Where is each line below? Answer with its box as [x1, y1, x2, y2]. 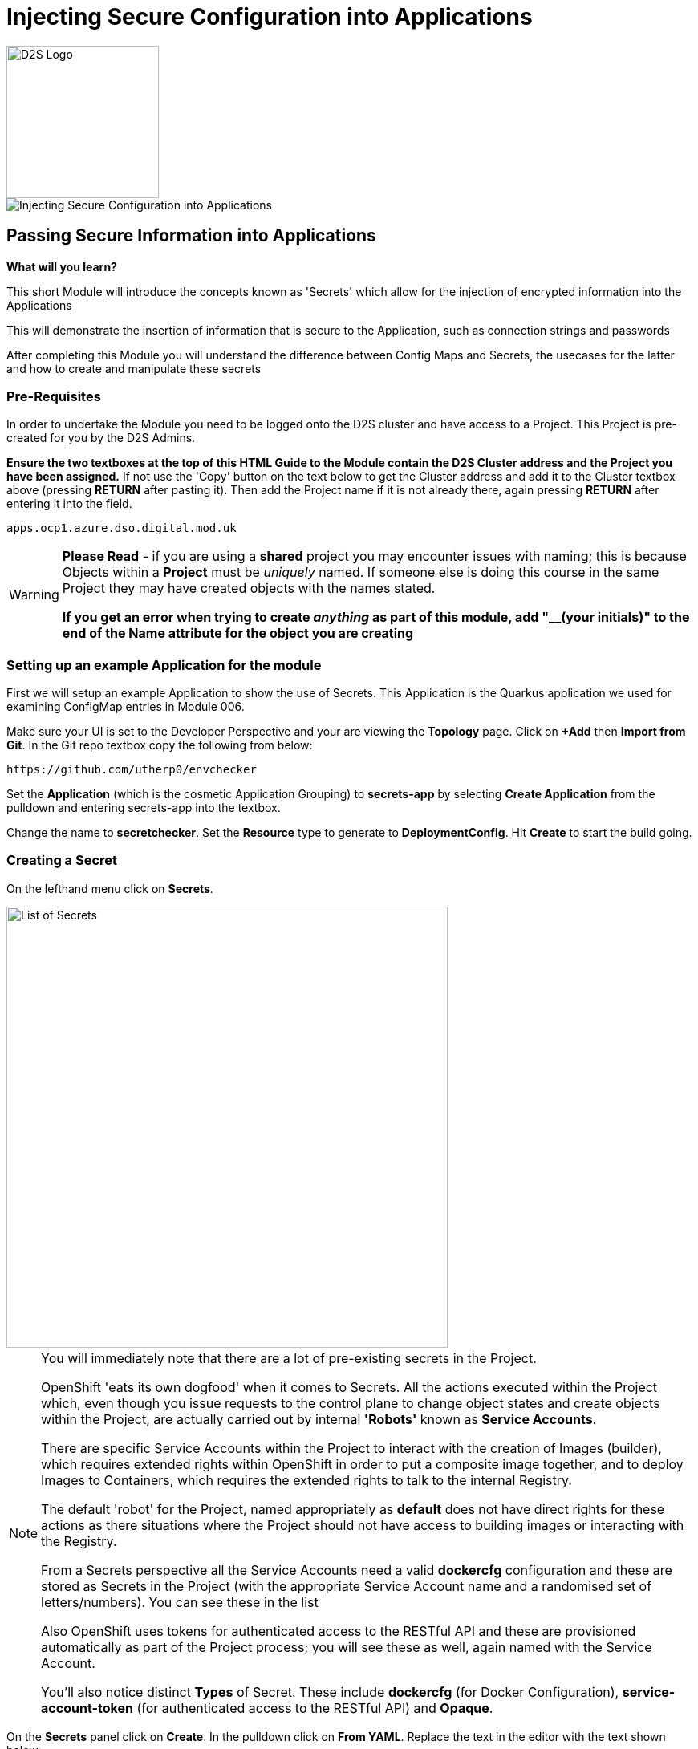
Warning [9, 586, 59, 603]
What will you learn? [6, 259, 117, 274]
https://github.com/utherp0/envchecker [6, 763, 257, 777]
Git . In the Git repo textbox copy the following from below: [6, 738, 313, 753]
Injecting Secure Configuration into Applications [6, 3, 533, 30]
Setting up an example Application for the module [6, 656, 322, 673]
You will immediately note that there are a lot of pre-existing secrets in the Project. [41, 1349, 537, 1366]
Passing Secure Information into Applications [6, 225, 376, 246]
